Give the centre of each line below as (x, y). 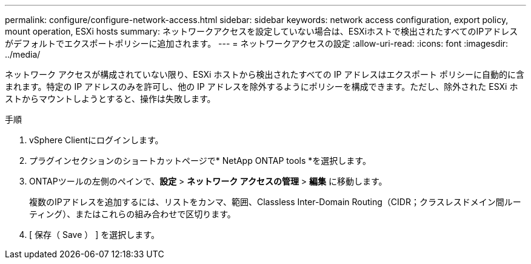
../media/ (23, 54)
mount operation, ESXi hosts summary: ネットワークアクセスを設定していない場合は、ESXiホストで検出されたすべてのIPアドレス (262, 31)
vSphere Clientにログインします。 (96, 140)
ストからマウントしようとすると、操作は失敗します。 (110, 99)
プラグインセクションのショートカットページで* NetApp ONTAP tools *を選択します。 (200, 161)
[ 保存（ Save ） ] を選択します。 (94, 235)
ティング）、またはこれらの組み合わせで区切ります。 (132, 214)
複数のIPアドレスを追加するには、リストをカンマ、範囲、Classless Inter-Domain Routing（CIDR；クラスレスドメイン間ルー (275, 202)
